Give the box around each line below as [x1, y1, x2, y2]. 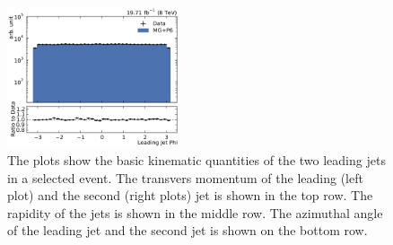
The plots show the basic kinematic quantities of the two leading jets [7, 150, 386, 169]
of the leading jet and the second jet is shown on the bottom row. [7, 221, 368, 240]
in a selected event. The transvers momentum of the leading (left [7, 168, 363, 187]
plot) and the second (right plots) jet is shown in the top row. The [7, 186, 373, 205]
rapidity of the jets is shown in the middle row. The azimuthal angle [7, 203, 383, 222]
